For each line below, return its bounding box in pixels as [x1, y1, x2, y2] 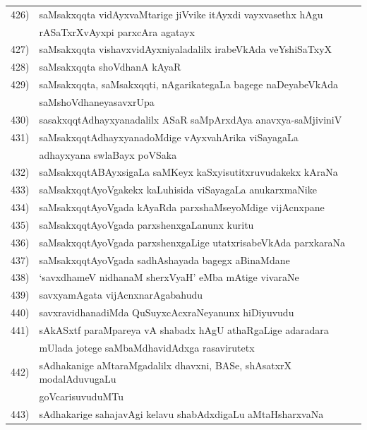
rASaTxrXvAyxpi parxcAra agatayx [39, 24, 195, 39]
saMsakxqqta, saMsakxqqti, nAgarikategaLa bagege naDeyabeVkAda [39, 77, 338, 92]
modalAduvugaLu [39, 371, 116, 386]
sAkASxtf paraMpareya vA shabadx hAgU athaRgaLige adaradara [39, 322, 329, 337]
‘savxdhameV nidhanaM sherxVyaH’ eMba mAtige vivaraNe [39, 270, 299, 285]
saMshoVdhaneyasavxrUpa [39, 94, 155, 109]
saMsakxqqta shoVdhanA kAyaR [39, 59, 181, 74]
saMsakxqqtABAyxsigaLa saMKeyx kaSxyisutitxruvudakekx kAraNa [39, 165, 338, 179]
